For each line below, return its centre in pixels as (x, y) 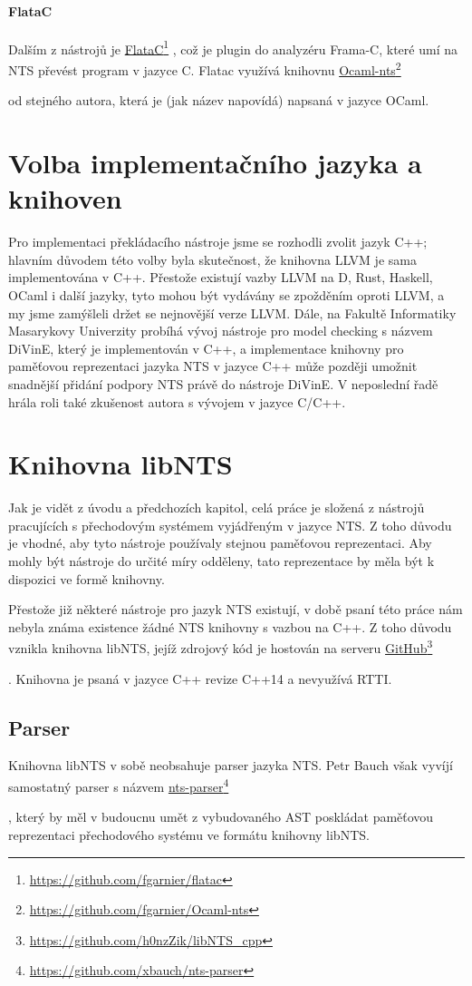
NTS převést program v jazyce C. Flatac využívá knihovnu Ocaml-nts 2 (205, 68)
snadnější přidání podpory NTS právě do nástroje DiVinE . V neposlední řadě (223, 383)
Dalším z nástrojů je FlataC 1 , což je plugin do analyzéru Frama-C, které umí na (233, 47)
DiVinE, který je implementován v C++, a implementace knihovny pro (206, 348)
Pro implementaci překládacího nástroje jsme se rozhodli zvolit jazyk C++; (218, 242)
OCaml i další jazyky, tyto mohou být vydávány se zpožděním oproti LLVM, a (226, 294)
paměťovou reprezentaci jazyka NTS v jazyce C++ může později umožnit (213, 366)
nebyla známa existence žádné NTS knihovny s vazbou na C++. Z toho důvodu (230, 626)
